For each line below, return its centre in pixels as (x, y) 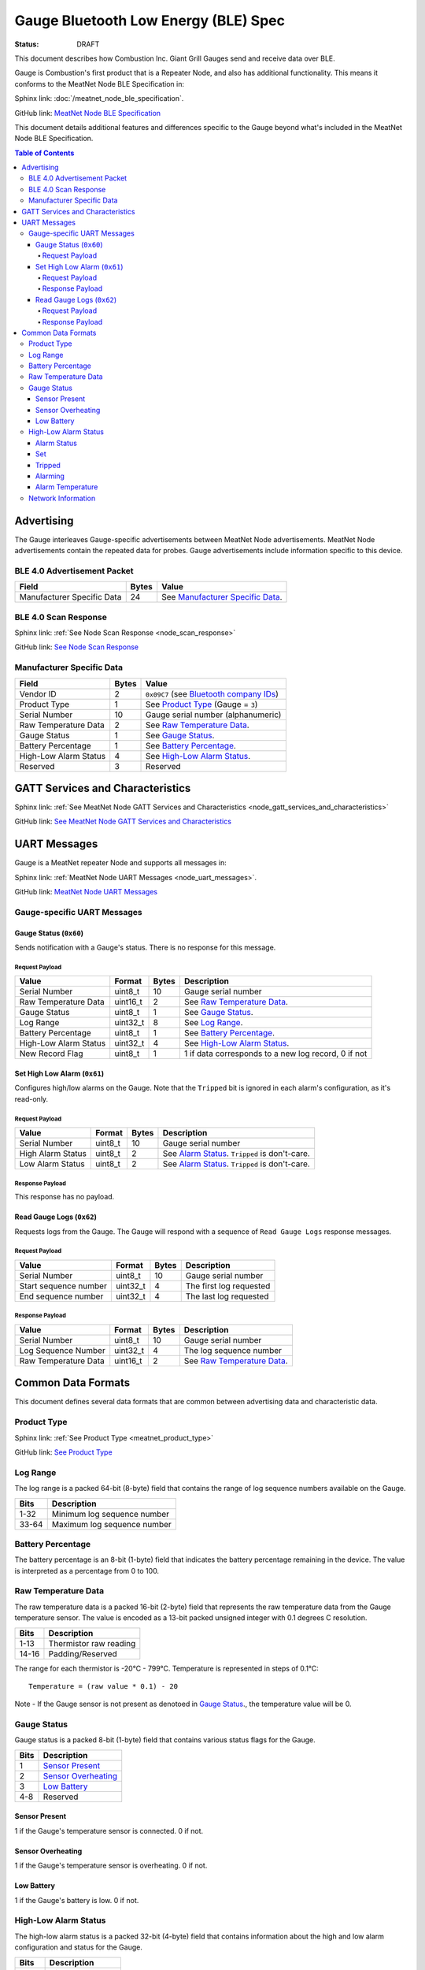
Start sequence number (63, 1286)
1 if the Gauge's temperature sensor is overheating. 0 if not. (111, 1866)
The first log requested (228, 1286)
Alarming (50, 476)
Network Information (62, 498)
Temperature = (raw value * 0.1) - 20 (103, 1686)
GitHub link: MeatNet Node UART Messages (86, 892)
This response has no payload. (65, 1197)
